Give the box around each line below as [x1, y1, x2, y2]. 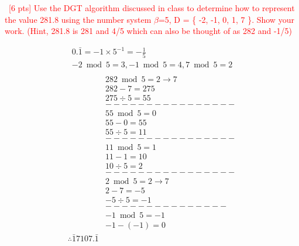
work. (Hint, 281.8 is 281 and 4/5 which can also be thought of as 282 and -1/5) [5, 25, 293, 37]
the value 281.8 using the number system [5, 13, 152, 25]
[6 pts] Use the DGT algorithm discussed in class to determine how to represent [9, 2, 295, 13]
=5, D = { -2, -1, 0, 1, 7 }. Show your [158, 13, 294, 25]
